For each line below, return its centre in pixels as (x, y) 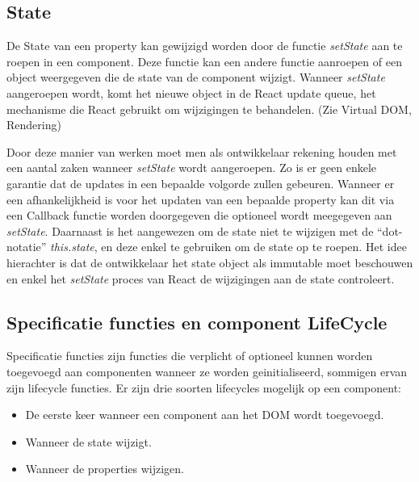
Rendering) (34, 125)
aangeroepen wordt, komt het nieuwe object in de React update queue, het (191, 92)
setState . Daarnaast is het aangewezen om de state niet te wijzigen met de (190, 231)
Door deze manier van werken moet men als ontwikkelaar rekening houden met (202, 151)
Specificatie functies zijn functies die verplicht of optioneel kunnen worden (190, 356)
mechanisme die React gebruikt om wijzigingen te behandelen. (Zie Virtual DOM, (209, 109)
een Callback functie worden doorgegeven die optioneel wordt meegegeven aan (199, 215)
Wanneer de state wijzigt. (88, 441)
